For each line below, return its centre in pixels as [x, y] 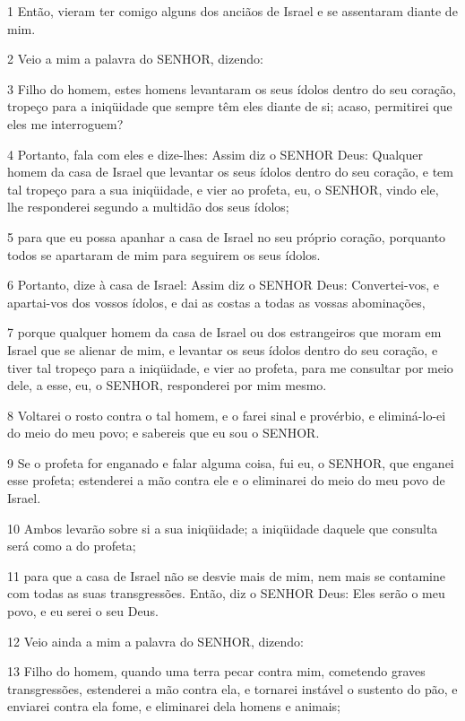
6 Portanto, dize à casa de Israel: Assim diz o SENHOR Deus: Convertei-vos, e [223, 285]
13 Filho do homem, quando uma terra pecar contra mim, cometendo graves [216, 671]
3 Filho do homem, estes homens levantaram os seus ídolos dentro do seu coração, [232, 88]
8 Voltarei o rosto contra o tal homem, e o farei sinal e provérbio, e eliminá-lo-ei [227, 415]
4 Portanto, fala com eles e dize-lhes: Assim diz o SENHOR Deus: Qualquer [215, 154]
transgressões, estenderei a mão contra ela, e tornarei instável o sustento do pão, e [232, 688]
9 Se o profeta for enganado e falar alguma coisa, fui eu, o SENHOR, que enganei [231, 462]
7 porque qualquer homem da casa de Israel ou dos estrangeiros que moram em [224, 332]
